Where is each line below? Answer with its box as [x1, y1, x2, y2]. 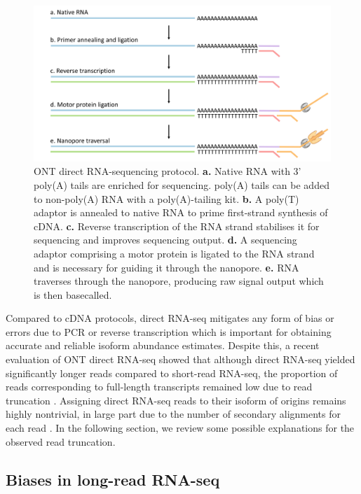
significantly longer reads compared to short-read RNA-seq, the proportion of [6, 365, 338, 380]
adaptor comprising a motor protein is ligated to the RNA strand [34, 246, 315, 260]
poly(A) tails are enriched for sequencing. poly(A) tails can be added [34, 177, 329, 192]
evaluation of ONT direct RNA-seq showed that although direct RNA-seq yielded [6, 352, 355, 367]
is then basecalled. [34, 287, 112, 302]
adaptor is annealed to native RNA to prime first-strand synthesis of [34, 205, 328, 220]
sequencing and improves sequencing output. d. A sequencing [34, 232, 297, 247]
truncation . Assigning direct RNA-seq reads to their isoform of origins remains [6, 393, 346, 407]
